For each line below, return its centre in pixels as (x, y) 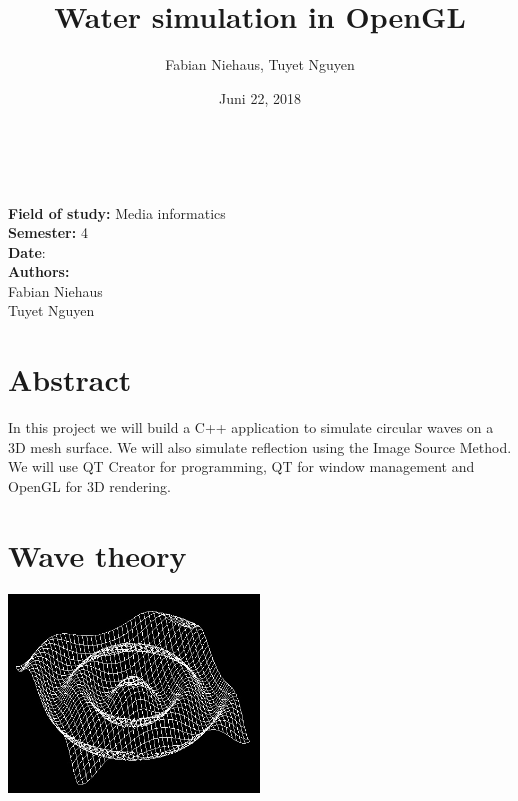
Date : (27, 251)
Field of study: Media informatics (117, 212)
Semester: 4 (48, 232)
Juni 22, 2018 (260, 97)
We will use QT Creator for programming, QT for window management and (241, 466)
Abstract (70, 379)
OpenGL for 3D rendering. (89, 485)
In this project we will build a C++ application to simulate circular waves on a (251, 427)
